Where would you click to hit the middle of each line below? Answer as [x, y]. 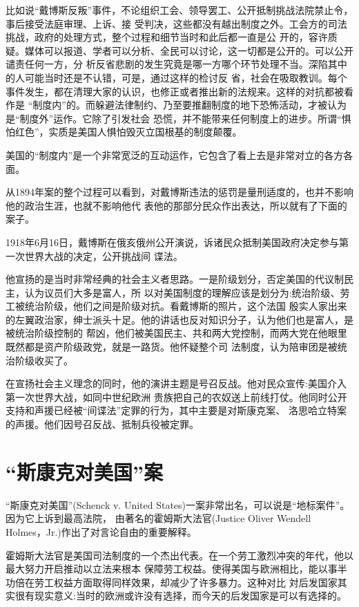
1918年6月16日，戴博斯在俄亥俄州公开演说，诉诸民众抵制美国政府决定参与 [172, 242]
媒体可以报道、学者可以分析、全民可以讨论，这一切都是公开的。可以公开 [189, 50]
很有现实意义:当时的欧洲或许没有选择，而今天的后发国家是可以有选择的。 [181, 596]
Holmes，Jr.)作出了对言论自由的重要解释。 [101, 531]
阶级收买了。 [44, 360]
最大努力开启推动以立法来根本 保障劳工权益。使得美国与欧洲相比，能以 [167, 569]
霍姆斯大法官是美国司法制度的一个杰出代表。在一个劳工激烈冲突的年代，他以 [179, 555]
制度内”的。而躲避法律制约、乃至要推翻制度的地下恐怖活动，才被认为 [190, 105]
